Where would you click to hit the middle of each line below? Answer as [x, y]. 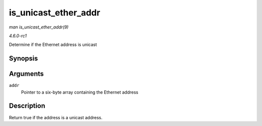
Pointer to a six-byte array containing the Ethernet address [80, 92]
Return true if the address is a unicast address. [56, 117]
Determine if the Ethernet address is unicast [53, 45]
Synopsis [24, 59]
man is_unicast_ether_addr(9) [39, 27]
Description [27, 106]
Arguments [26, 74]
